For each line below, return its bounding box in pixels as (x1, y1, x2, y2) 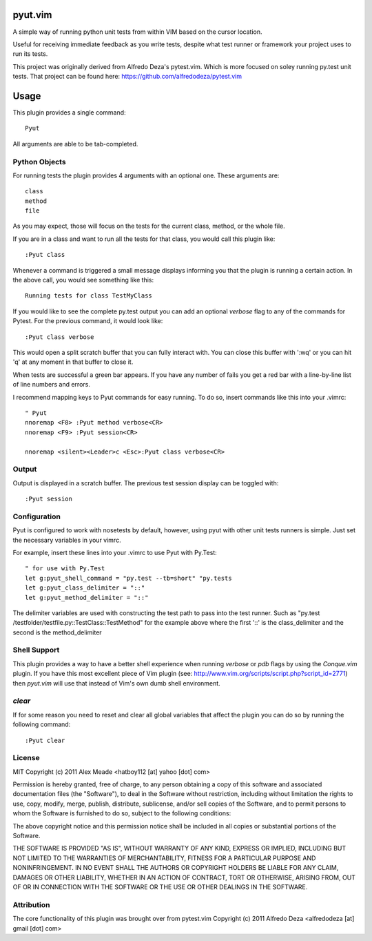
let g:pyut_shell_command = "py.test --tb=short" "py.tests (25, 574, 232, 582)
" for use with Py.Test (25, 565, 105, 572)
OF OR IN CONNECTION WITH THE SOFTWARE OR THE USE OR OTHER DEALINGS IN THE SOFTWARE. (12, 882, 308, 891)
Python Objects (12, 157, 66, 166)
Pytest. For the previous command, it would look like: (12, 317, 163, 325)
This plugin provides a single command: (12, 108, 127, 117)
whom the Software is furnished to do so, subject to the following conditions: (12, 809, 231, 817)
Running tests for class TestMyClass (25, 292, 153, 300)
